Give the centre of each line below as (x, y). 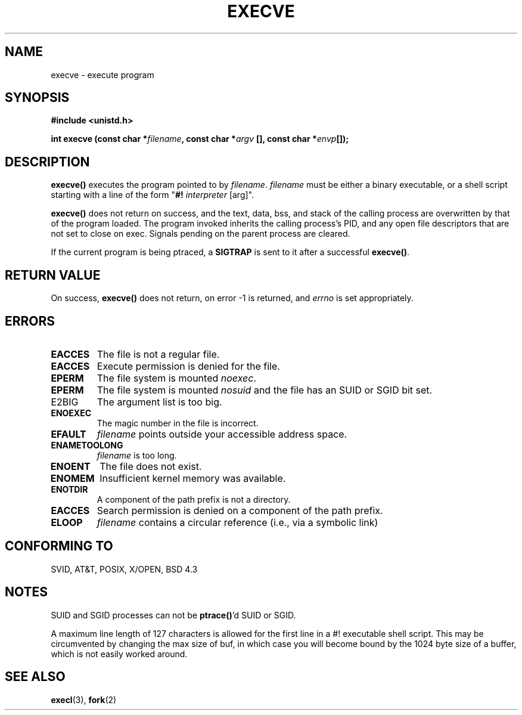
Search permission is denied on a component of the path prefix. (240, 510)
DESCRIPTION (47, 162)
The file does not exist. (151, 466)
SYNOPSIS (37, 98)
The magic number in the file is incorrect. (178, 423)
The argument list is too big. (159, 402)
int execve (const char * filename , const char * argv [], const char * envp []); (200, 139)
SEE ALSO (35, 677)
